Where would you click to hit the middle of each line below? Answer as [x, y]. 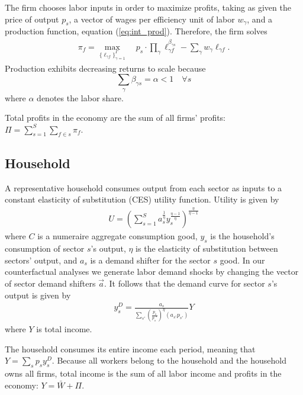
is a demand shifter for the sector [150, 260]
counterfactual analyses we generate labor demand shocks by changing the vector [152, 272]
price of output [32, 19]
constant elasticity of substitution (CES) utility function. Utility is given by [142, 199]
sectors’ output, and [41, 260]
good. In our [242, 260]
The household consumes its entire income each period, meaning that [130, 349]
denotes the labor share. [80, 97]
